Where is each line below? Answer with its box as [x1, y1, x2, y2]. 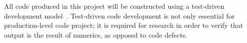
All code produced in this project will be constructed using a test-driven [4, 1, 225, 11]
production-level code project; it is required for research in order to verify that [4, 20, 244, 30]
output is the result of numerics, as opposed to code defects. [4, 29, 188, 40]
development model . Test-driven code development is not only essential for [4, 10, 235, 21]
